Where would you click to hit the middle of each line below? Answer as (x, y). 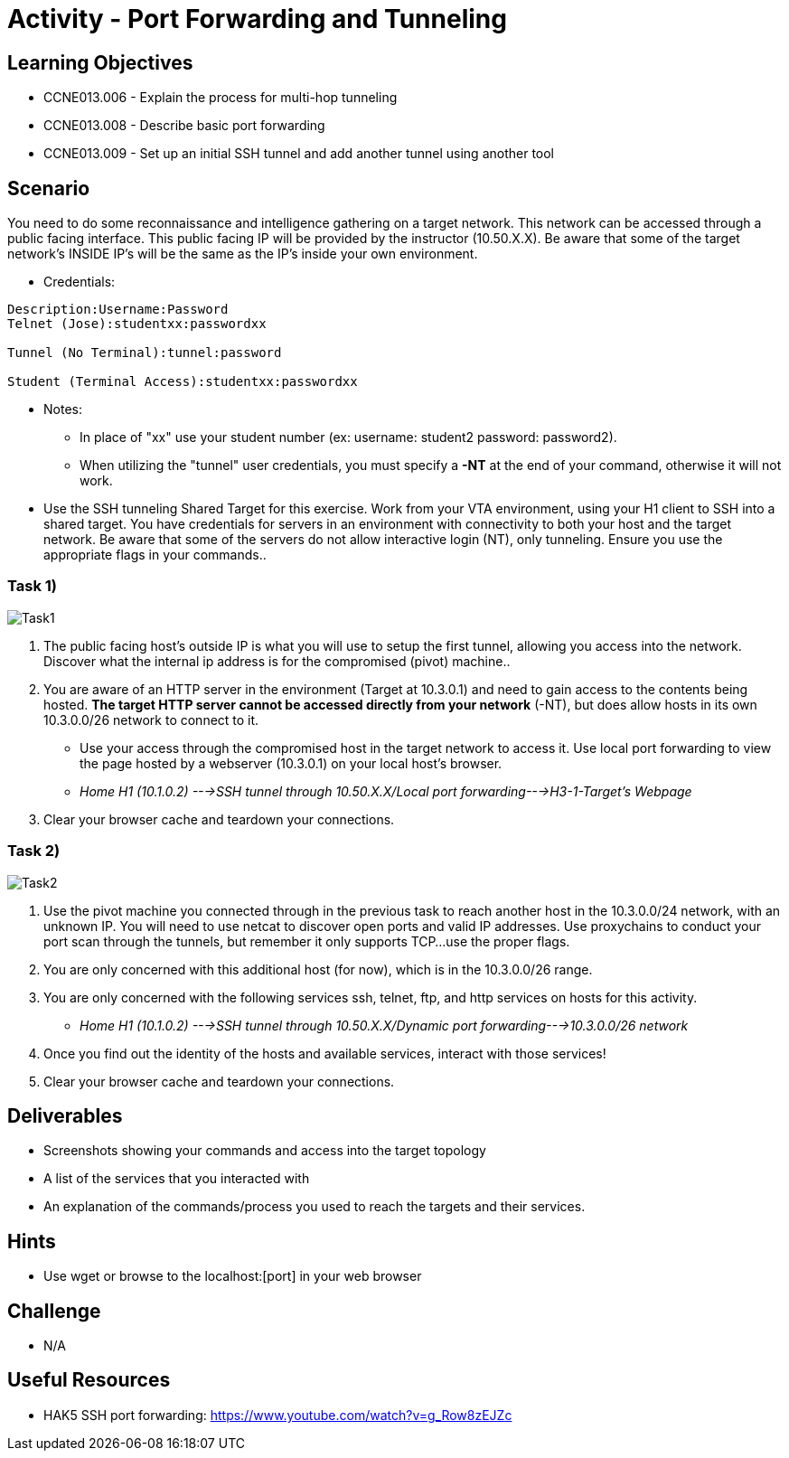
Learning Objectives (100, 62)
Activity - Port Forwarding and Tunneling (257, 19)
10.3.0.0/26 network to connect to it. (151, 720)
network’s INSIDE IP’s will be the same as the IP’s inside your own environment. (243, 254)
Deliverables (65, 1115)
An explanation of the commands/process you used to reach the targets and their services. (315, 1207)
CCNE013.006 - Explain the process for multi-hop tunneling (221, 98)
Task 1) (32, 586)
